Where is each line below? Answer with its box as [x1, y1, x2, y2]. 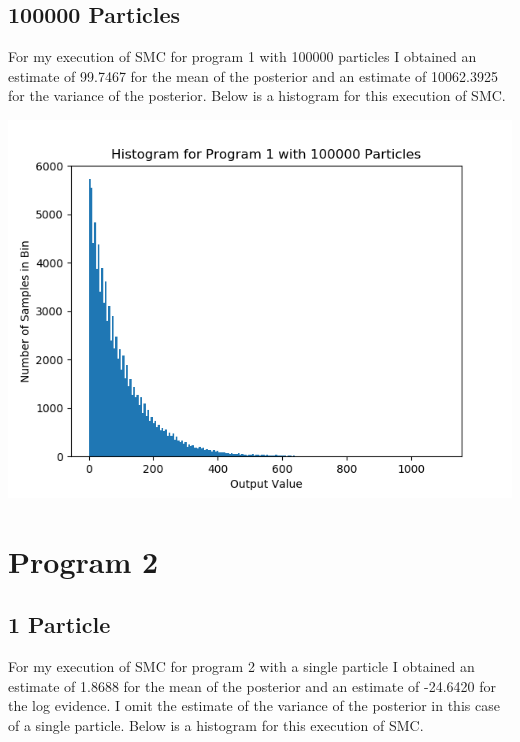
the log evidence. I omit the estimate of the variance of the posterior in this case [8, 695, 500, 716]
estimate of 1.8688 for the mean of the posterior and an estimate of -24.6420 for [8, 675, 497, 696]
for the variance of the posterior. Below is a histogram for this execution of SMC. [8, 85, 506, 106]
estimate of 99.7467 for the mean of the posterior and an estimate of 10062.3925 [8, 65, 498, 86]
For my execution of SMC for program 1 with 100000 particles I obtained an [8, 46, 477, 67]
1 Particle [8, 609, 111, 640]
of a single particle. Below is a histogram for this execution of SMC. [8, 714, 424, 735]
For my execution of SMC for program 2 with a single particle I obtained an [8, 656, 475, 677]
